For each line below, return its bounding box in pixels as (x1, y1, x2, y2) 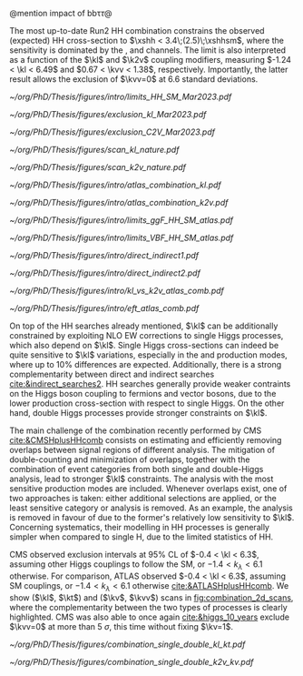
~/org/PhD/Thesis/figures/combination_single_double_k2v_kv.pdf (9, 656, 254, 667)
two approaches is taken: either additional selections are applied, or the (9, 493, 277, 503)
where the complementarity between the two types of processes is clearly (9, 601, 288, 612)
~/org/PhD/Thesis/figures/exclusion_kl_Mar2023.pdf (9, 109, 207, 119)
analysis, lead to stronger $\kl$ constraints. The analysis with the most (9, 473, 274, 484)
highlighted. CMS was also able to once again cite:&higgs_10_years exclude (9, 611, 290, 622)
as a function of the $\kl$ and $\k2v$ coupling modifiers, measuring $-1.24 (9, 55, 292, 65)
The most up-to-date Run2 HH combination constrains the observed (9, 25, 265, 35)
